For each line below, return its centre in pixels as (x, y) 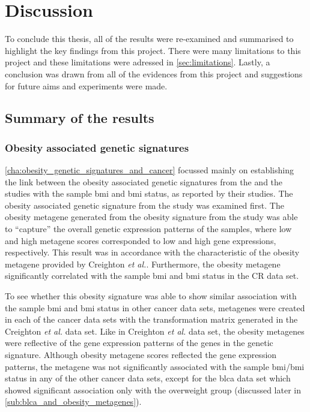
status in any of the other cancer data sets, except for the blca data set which (148, 378)
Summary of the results (80, 118)
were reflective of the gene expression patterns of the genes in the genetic (139, 343)
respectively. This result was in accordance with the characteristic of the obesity (152, 252)
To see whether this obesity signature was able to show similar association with (151, 296)
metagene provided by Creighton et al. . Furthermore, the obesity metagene (143, 264)
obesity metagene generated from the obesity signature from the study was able (151, 217)
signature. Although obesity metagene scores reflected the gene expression (141, 354)
